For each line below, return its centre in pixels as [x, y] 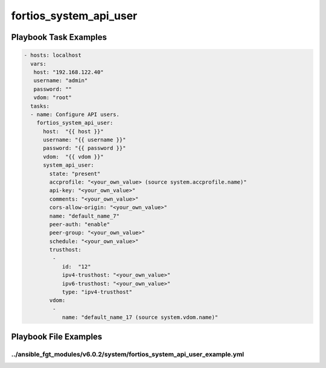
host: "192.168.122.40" [69, 72]
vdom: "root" [53, 98]
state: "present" [75, 173]
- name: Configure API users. [75, 114]
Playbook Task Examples [59, 37]
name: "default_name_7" [85, 216]
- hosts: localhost [53, 55]
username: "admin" [61, 81]
